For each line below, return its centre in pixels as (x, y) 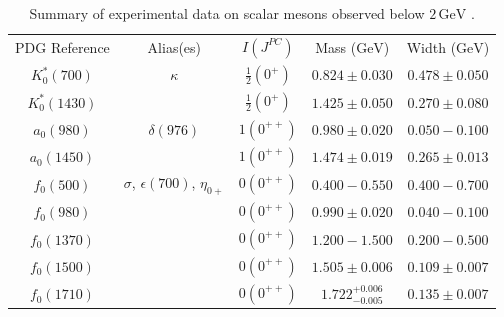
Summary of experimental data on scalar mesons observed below (227, 13)
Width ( (431, 47)
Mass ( (336, 47)
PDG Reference (62, 47)
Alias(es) (174, 47)
